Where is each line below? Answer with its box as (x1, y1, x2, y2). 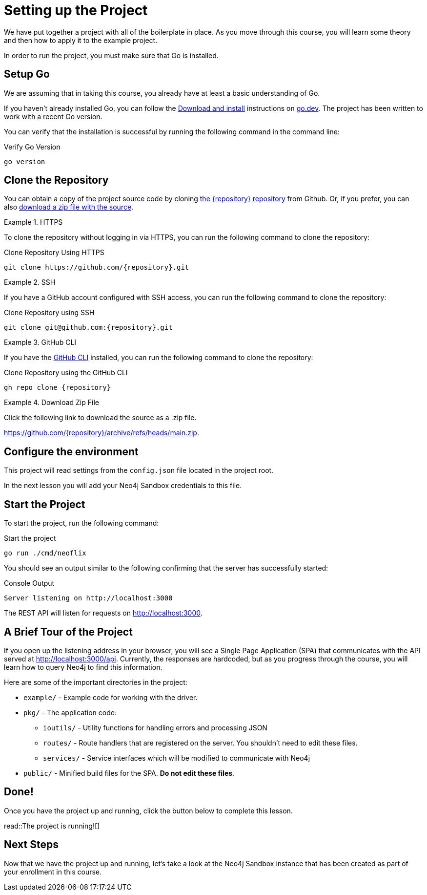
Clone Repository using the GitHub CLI (4, 368, 128, 377)
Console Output (4, 579, 55, 588)
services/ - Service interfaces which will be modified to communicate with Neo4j (43, 753, 310, 762)
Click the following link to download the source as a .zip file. (4, 413, 197, 422)
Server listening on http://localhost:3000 (4, 594, 173, 602)
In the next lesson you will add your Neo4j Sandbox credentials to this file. (4, 481, 242, 490)
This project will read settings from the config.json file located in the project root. (4, 466, 274, 475)
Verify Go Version (4, 142, 61, 151)
